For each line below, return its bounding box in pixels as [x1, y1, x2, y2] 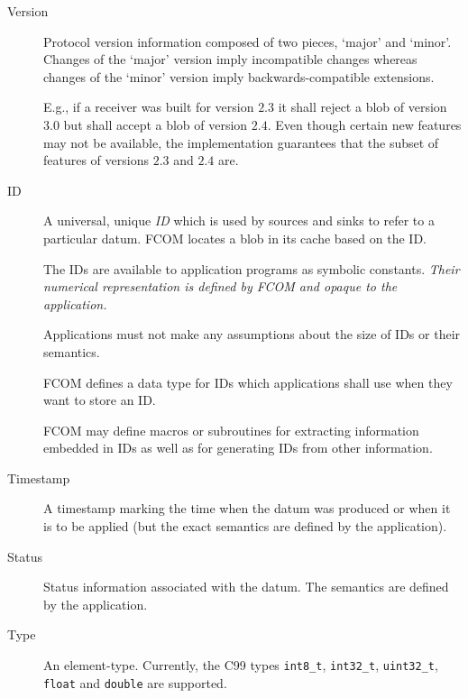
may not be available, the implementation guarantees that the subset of [43, 133, 439, 152]
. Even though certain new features [267, 115, 462, 133]
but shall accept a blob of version [63, 115, 248, 133]
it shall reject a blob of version [278, 97, 447, 116]
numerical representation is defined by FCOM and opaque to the [43, 277, 398, 296]
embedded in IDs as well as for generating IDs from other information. [43, 438, 433, 457]
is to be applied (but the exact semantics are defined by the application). [43, 517, 447, 536]
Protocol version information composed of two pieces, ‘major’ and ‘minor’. [43, 32, 452, 51]
